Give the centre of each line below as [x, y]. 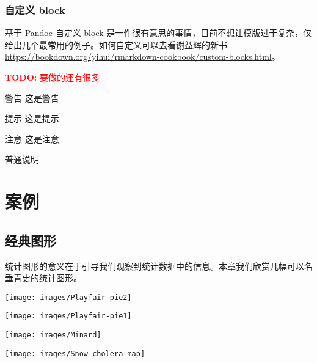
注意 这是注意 [32, 138]
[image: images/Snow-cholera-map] [75, 354]
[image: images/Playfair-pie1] [68, 316]
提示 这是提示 [32, 118]
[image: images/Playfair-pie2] [68, 297]
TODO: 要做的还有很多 [52, 77]
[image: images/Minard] [53, 335]
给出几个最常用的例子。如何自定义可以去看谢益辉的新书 [116, 44]
